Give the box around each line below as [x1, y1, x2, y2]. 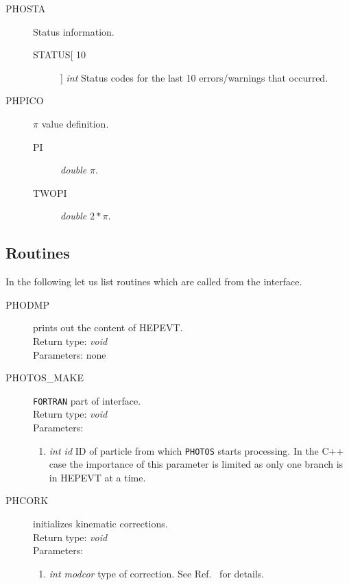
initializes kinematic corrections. [33, 516, 168, 530]
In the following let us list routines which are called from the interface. [5, 274, 302, 289]
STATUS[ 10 [33, 47, 86, 62]
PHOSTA [5, 1, 46, 15]
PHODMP [5, 297, 49, 311]
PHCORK [5, 493, 49, 508]
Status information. [33, 24, 115, 38]
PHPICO [5, 93, 44, 108]
